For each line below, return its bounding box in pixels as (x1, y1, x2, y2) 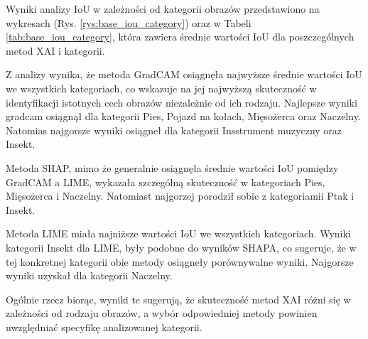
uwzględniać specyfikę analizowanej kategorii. (6, 319, 202, 334)
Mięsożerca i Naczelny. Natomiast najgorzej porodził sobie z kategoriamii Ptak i (6, 188, 355, 203)
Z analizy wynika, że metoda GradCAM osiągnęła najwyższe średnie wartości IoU (6, 67, 362, 82)
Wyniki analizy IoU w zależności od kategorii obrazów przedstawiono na (6, 1, 320, 16)
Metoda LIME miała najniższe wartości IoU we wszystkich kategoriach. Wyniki (6, 226, 351, 241)
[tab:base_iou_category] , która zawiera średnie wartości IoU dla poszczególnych (6, 29, 355, 44)
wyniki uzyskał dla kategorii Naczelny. (6, 268, 173, 283)
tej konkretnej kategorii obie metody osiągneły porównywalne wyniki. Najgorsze (6, 254, 354, 269)
